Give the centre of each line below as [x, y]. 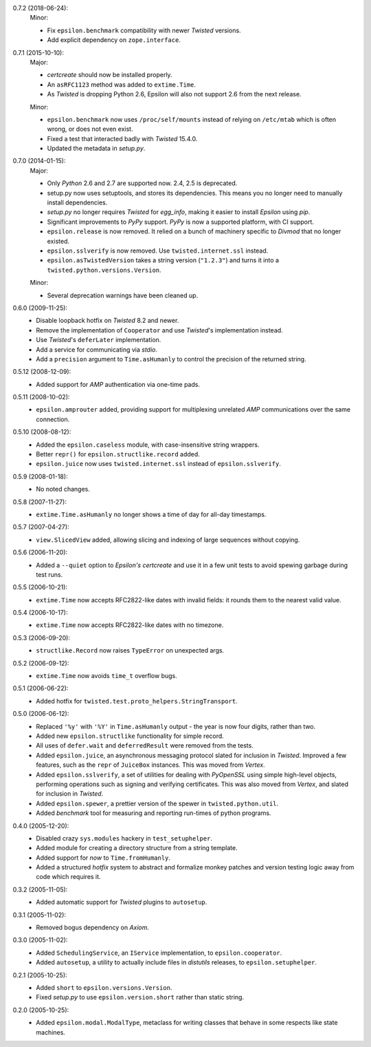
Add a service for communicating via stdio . [97, 349]
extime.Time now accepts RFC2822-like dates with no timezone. [130, 625]
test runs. [49, 574]
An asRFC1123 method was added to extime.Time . [121, 84]
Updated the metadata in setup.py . [96, 149]
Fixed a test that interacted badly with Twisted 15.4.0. [122, 138]
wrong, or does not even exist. [90, 129]
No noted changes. [63, 489]
